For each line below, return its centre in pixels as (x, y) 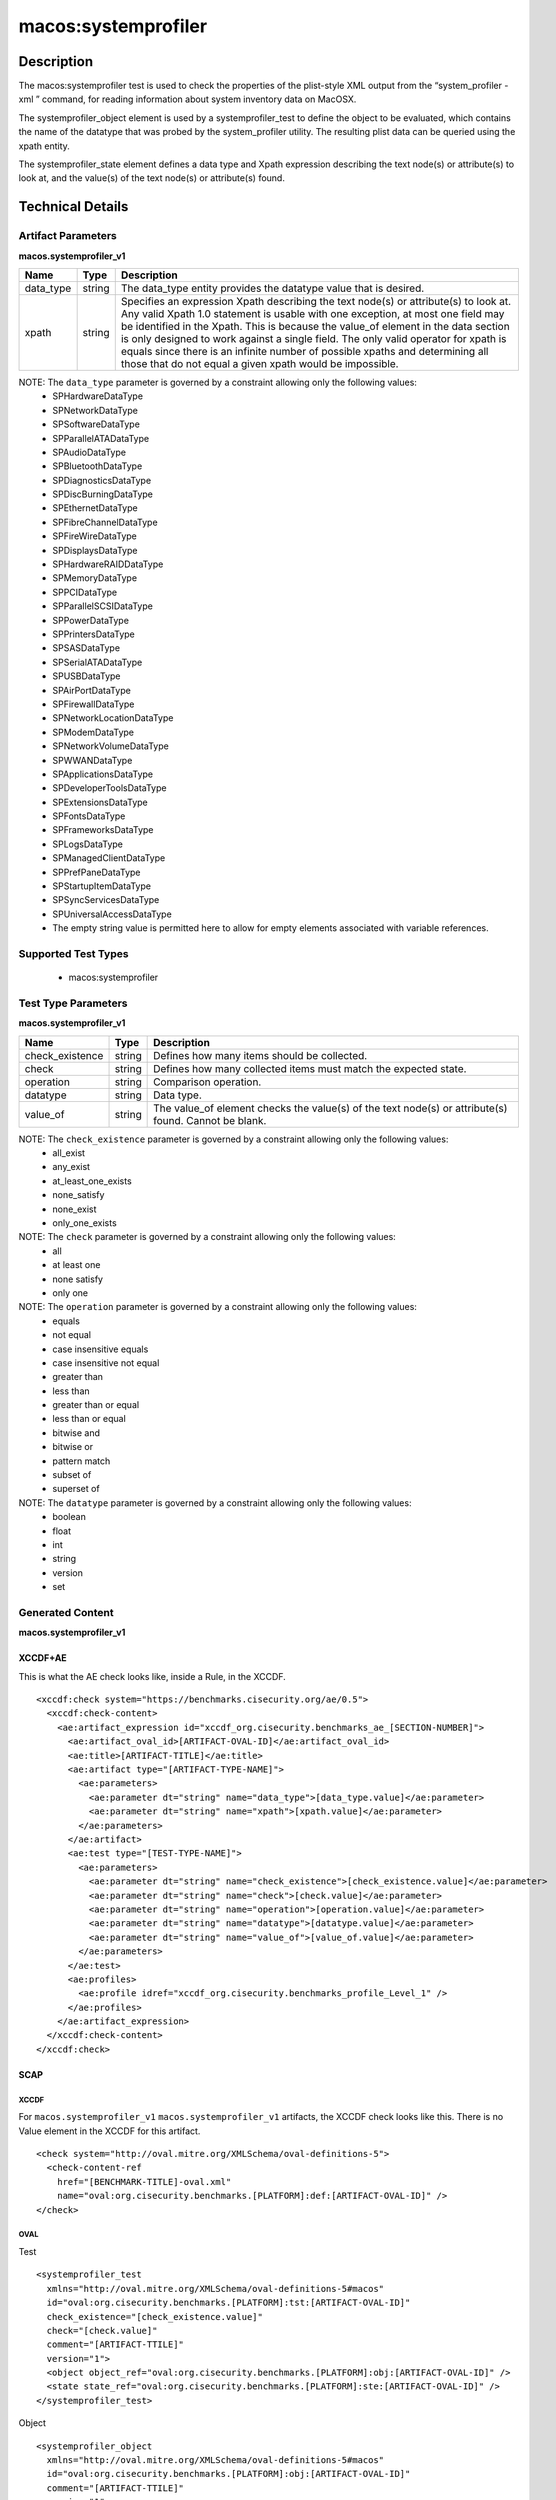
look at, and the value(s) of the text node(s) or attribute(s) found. (151, 178)
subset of (72, 1475)
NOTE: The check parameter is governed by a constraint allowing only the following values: (207, 1237)
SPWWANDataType (92, 760)
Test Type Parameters (73, 1003)
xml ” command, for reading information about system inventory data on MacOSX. (187, 99)
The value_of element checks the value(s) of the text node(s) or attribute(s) (330, 1108)
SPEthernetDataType (95, 508)
